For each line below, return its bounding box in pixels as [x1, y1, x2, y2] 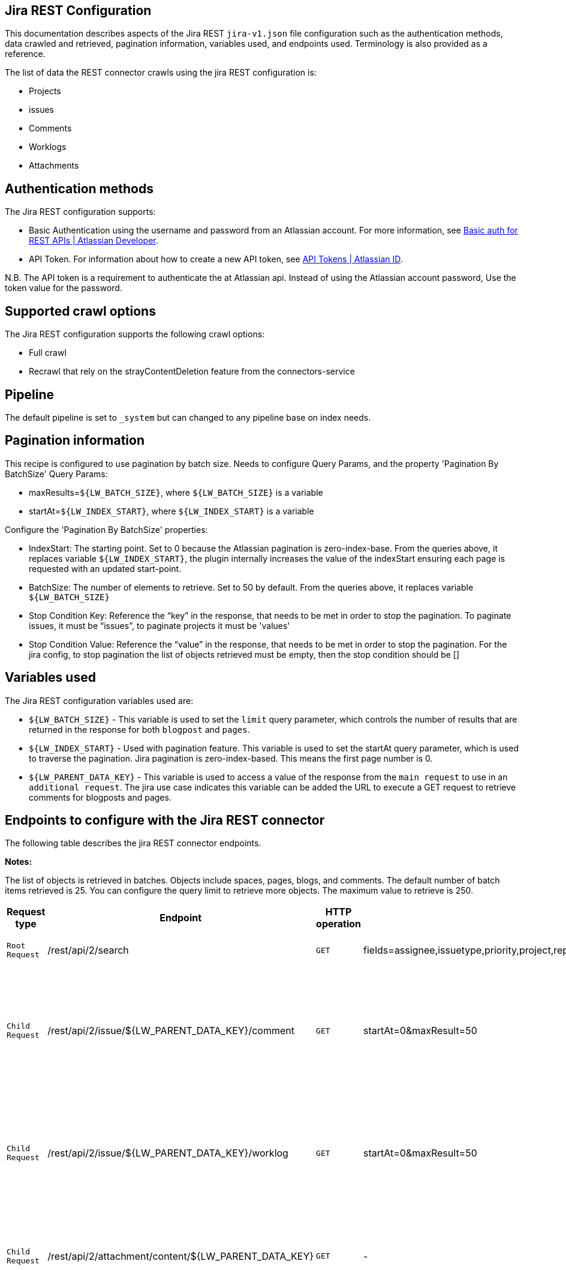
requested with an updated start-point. [29, 563, 182, 574]
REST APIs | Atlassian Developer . [29, 235, 158, 246]
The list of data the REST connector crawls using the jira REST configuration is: [5, 67, 317, 78]
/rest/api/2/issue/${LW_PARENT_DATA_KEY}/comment [47, 1025, 294, 1037]
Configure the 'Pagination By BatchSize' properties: [5, 524, 208, 535]
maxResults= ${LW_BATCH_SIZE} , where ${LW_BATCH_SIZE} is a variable [29, 487, 323, 498]
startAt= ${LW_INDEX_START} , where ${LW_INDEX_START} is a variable [29, 505, 314, 516]
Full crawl [29, 348, 67, 358]
